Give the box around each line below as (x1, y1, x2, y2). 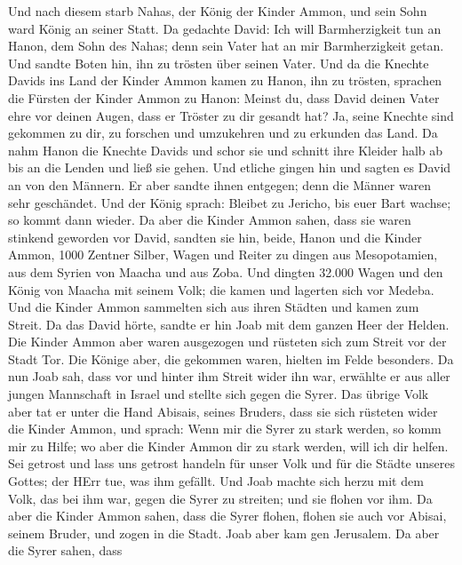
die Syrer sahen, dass (8, 541, 123, 560)
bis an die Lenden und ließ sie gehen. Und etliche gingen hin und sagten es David (8, 158, 451, 177)
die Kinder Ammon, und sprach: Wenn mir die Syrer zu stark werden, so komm (8, 419, 442, 438)
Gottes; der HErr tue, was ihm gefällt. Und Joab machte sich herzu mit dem (8, 472, 424, 490)
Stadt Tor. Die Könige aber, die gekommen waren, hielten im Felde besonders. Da (8, 349, 454, 368)
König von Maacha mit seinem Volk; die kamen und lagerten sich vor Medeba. (8, 280, 434, 298)
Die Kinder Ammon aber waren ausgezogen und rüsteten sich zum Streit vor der (8, 332, 447, 351)
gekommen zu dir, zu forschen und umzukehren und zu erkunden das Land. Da (8, 123, 438, 142)
